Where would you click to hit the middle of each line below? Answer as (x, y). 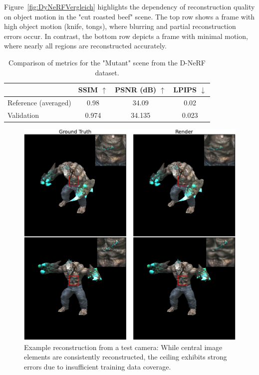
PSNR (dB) (136, 90)
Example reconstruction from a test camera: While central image (123, 347)
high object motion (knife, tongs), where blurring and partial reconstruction (120, 26)
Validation (23, 115)
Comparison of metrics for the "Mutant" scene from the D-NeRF (107, 62)
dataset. (107, 72)
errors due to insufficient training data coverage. (98, 366)
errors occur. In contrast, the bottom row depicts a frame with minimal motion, (126, 36)
